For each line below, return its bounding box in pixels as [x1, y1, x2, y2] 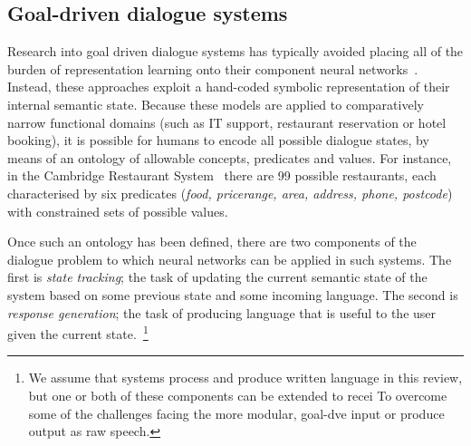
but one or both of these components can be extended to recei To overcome [28, 385, 447, 404]
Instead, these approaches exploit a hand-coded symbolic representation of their [7, 77, 450, 96]
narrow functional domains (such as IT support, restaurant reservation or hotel [7, 112, 447, 131]
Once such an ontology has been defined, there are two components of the [7, 232, 417, 251]
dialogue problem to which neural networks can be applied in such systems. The [7, 249, 452, 268]
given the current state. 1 [7, 322, 149, 343]
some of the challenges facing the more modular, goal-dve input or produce [28, 403, 445, 422]
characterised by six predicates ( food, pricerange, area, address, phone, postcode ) [7, 183, 453, 202]
